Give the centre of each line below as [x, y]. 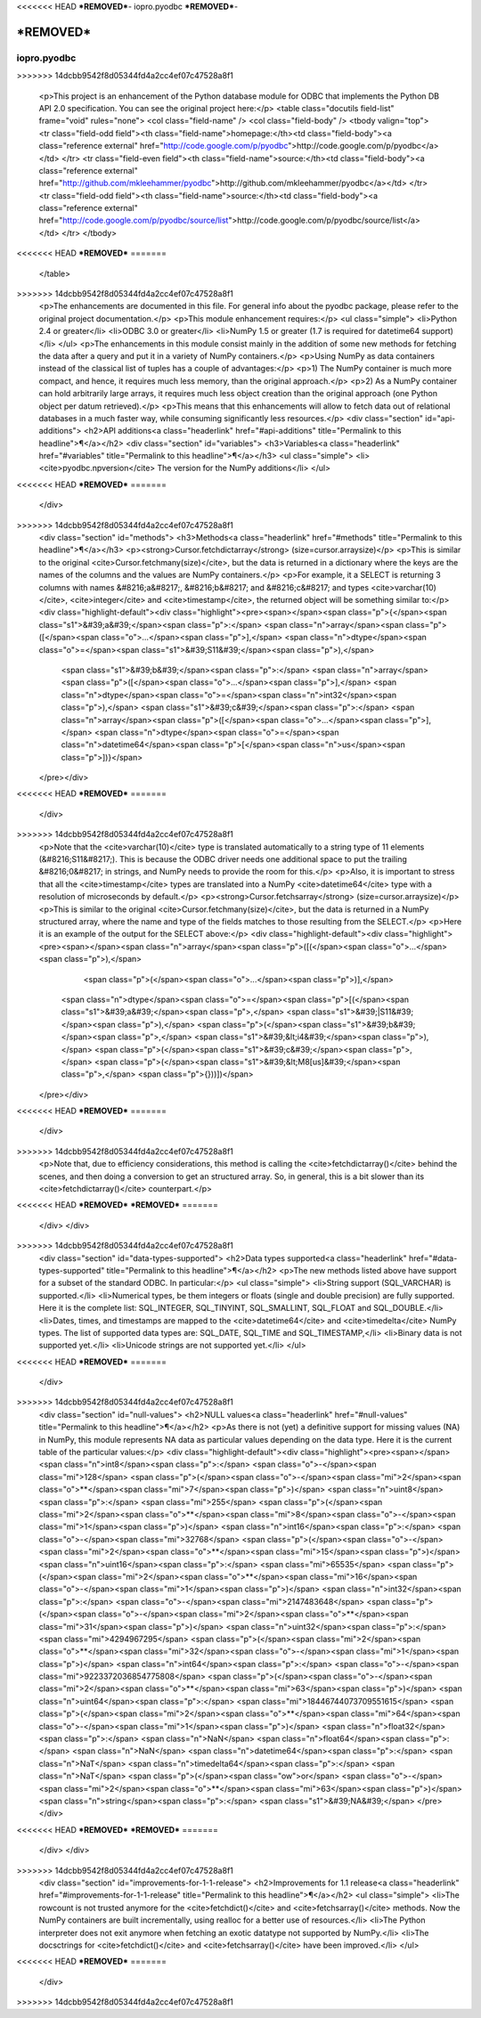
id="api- [440, 418]
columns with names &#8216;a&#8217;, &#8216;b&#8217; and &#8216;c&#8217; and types [204, 587]
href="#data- [433, 1258]
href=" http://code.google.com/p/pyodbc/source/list [134, 220]
